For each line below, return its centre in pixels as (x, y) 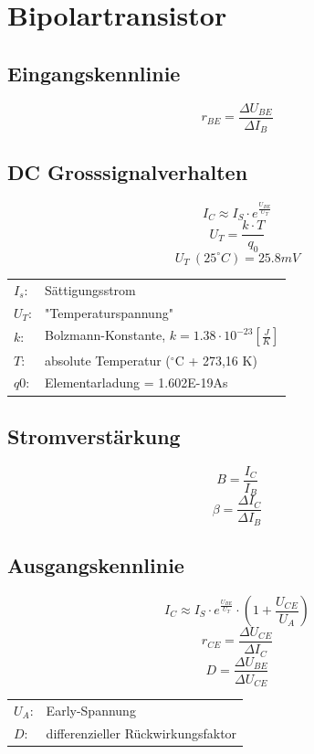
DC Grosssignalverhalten (128, 172)
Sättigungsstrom (90, 289)
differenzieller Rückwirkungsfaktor (141, 733)
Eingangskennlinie (94, 73)
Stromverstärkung (94, 435)
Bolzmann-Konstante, (105, 335)
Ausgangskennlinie (96, 565)
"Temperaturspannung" (109, 312)
